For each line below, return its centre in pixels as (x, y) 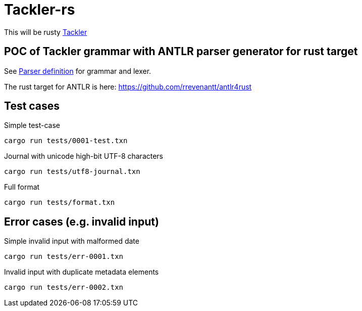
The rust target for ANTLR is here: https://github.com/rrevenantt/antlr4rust (128, 86)
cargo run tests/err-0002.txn (64, 287)
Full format (22, 187)
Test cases (32, 106)
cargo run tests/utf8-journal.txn (72, 172)
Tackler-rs (40, 10)
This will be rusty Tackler (46, 32)
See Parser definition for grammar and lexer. (78, 71)
